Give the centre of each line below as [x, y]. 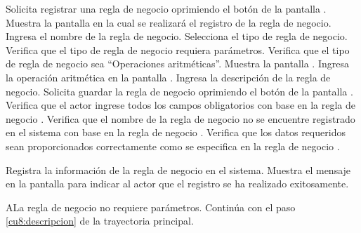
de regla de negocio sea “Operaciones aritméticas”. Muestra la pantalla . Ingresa [177, 64]
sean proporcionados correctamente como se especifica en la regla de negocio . [173, 146]
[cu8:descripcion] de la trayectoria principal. [100, 221]
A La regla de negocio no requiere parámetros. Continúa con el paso [151, 207]
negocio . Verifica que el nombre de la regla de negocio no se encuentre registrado [180, 118]
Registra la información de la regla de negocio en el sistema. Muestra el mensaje [178, 169]
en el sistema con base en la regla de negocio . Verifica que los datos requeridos [176, 132]
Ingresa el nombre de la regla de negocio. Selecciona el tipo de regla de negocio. [177, 36]
